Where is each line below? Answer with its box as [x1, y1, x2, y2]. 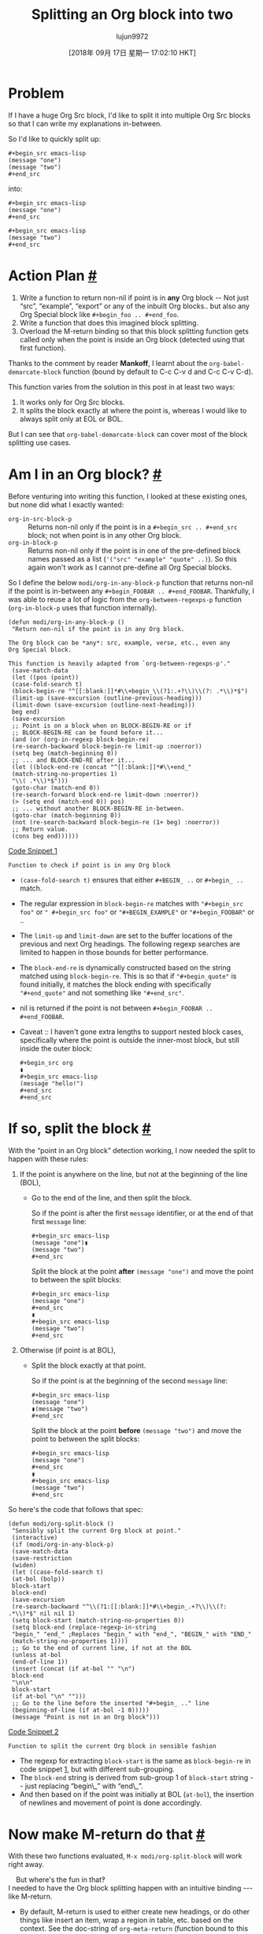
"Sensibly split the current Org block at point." [11, 1526, 181, 1535]
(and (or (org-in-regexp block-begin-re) [11, 735, 150, 743]
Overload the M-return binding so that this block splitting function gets [19, 326, 250, 336]
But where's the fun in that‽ [15, 1875, 106, 1884]
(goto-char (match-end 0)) [11, 783, 101, 792]
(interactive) [11, 1533, 58, 1541]
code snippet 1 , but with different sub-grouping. [19, 1764, 175, 1774]
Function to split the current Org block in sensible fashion [8, 1742, 217, 1750]
